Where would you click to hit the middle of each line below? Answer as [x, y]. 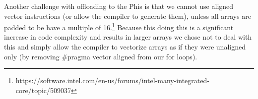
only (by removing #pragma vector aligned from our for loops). [101, 56]
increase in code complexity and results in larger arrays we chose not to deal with [128, 37]
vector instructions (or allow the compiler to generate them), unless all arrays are [128, 16]
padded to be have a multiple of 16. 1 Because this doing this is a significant [119, 26]
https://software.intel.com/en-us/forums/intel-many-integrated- [112, 80]
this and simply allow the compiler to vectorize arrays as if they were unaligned [125, 47]
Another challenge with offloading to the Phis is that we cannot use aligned [119, 6]
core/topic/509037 [43, 90]
